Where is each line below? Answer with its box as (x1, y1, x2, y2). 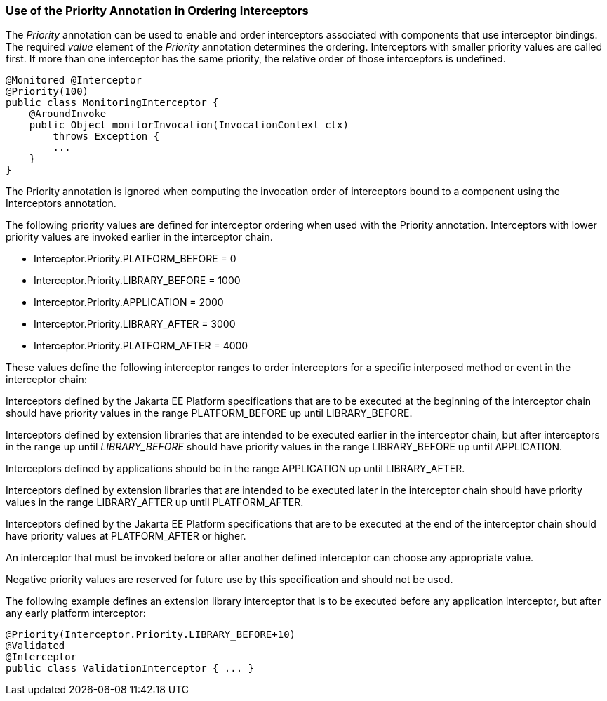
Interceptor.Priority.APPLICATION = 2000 (34, 296, 224, 309)
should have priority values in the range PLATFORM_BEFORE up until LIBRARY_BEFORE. (6, 407, 413, 420)
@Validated (6, 640, 65, 652)
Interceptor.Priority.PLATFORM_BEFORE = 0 (34, 253, 236, 265)
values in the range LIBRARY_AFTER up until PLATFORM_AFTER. (6, 496, 304, 509)
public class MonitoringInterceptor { (6, 97, 219, 109)
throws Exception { (53, 131, 160, 142)
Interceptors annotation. (6, 197, 116, 210)
